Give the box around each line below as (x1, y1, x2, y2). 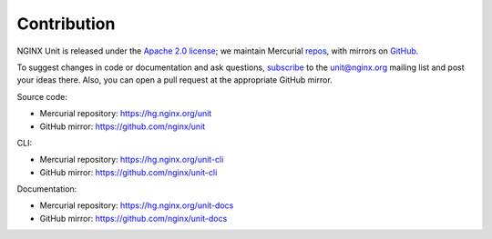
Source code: (16, 91, 67, 102)
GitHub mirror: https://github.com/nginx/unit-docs (39, 213, 228, 224)
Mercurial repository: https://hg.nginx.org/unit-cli (39, 154, 224, 165)
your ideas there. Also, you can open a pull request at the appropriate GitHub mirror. (16, 75, 333, 85)
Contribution (16, 14, 116, 34)
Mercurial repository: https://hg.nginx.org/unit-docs (39, 200, 234, 211)
